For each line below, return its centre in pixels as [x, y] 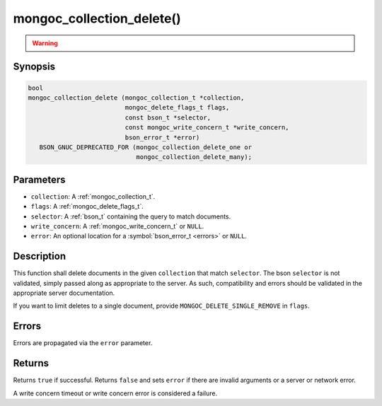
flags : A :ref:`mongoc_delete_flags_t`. [87, 207]
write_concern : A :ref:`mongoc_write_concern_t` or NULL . [117, 226]
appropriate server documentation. [64, 293]
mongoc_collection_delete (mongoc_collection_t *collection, [136, 98]
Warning [45, 43]
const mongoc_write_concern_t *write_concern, [207, 128]
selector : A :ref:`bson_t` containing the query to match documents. [131, 216]
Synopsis [34, 67]
